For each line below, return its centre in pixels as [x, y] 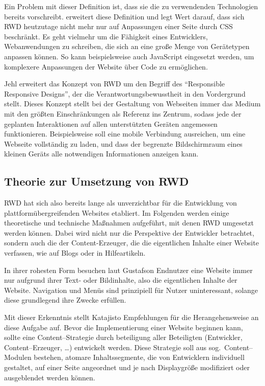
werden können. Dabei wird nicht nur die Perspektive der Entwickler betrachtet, [129, 232]
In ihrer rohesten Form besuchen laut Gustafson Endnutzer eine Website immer [128, 270]
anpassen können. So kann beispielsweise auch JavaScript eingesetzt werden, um [129, 56]
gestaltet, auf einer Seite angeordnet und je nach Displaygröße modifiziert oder [127, 367]
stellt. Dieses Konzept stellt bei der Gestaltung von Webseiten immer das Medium [132, 104]
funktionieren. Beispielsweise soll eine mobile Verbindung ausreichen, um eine [125, 134]
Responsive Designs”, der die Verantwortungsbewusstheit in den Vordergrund [125, 93]
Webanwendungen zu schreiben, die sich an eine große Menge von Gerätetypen [127, 46]
